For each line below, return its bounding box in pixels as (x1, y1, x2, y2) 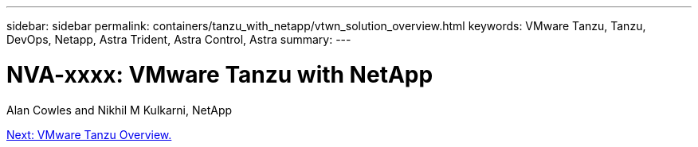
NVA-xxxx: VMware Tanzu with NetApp (6, 60, 433, 88)
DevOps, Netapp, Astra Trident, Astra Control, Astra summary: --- (6, 33, 351, 46)
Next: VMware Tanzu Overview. (6, 127, 172, 141)
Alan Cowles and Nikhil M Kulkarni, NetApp (6, 103, 233, 117)
